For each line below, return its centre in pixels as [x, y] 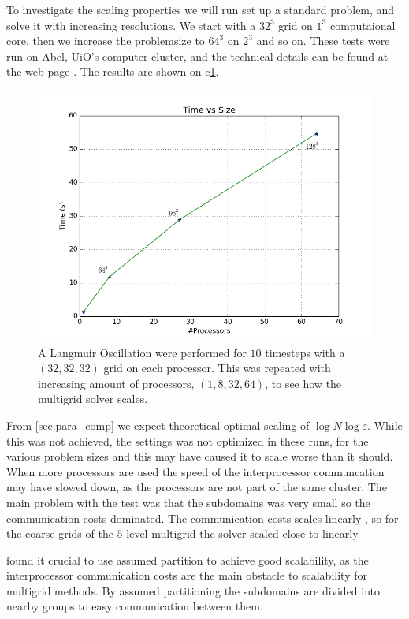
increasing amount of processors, [116, 383]
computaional [363, 25]
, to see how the [303, 383]
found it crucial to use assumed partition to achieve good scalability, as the [188, 559]
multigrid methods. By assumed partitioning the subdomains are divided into [193, 590]
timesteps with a [305, 352]
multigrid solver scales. [93, 399]
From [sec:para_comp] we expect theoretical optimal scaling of [158, 425]
